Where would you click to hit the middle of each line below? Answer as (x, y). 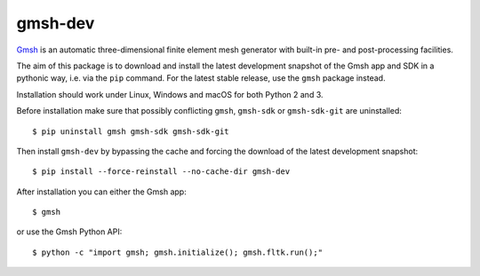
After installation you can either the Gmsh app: (101, 192)
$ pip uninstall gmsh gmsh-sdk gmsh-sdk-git (131, 131)
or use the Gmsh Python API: (69, 232)
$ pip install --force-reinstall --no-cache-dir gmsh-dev (161, 172)
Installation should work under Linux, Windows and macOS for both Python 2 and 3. (170, 94)
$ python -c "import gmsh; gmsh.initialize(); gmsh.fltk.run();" (178, 252)
